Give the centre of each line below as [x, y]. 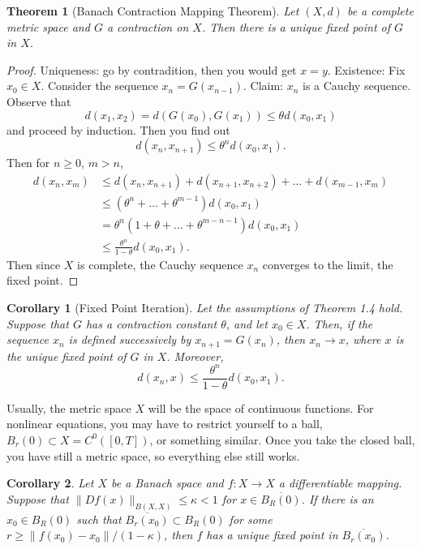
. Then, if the [339, 323]
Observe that [39, 101]
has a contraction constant [151, 323]
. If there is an [337, 498]
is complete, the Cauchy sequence [160, 264]
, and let [247, 323]
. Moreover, [195, 356]
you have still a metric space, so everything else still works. [153, 455]
